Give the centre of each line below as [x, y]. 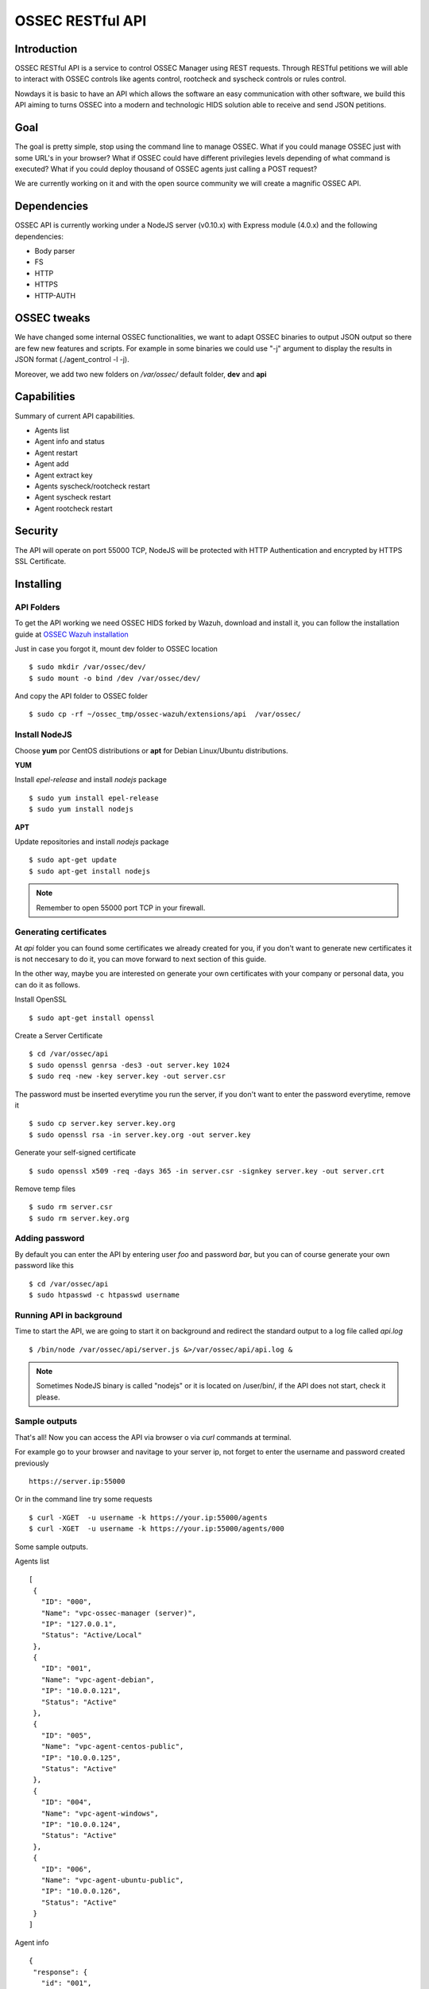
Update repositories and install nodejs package [92, 841]
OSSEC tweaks [52, 318]
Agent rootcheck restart [73, 508]
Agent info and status [70, 442]
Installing [39, 584]
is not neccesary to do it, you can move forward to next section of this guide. [141, 959]
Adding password [50, 1239]
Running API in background [68, 1315]
